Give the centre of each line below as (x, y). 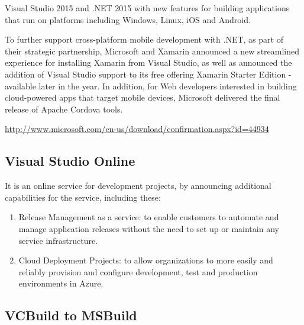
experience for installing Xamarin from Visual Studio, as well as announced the (148, 62)
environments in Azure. (61, 283)
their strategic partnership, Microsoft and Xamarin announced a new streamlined (152, 51)
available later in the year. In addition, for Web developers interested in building (151, 86)
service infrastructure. (58, 240)
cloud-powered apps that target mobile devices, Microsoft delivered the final (143, 97)
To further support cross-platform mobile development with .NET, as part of (144, 39)
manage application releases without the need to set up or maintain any (149, 228)
